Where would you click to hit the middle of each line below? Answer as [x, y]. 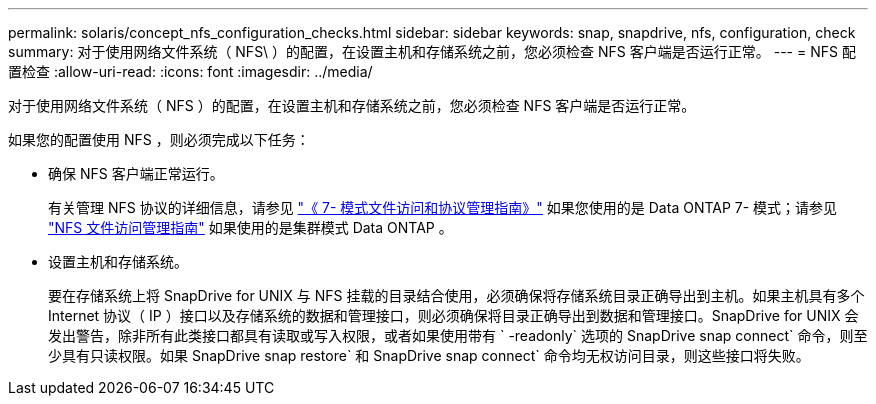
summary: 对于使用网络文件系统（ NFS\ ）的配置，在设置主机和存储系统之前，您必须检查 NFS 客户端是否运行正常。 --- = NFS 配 [432, 51]
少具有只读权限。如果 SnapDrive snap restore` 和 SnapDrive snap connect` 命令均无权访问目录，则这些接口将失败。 [429, 355]
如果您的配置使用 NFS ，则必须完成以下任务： [159, 139]
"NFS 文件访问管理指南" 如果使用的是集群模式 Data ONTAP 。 [250, 227]
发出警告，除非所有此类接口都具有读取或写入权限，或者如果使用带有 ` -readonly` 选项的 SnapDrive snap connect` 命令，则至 [458, 335]
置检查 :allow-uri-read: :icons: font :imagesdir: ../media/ [190, 71]
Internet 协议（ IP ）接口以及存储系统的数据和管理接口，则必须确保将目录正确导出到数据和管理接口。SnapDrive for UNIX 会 [453, 315]
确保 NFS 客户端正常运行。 [136, 173]
